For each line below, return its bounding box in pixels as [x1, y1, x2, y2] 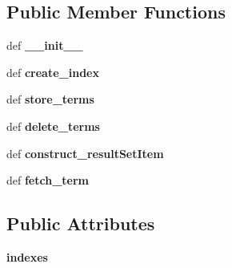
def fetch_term [6, 172, 90, 189]
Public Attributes [6, 211, 155, 236]
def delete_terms [6, 117, 100, 134]
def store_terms [6, 91, 94, 108]
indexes [6, 248, 48, 265]
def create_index [6, 63, 99, 80]
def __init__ [6, 37, 83, 54]
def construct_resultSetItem [6, 144, 164, 161]
